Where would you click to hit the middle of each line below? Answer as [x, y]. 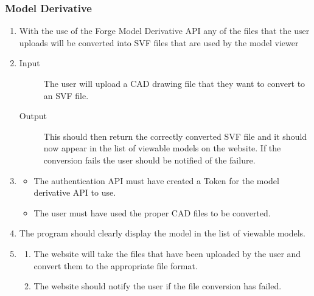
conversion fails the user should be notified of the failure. [149, 160]
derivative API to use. [75, 192]
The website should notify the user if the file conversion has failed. [158, 286]
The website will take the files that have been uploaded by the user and [167, 253]
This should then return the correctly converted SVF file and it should [175, 136]
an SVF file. [66, 95]
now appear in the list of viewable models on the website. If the [162, 148]
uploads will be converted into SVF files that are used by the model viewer [159, 42]
